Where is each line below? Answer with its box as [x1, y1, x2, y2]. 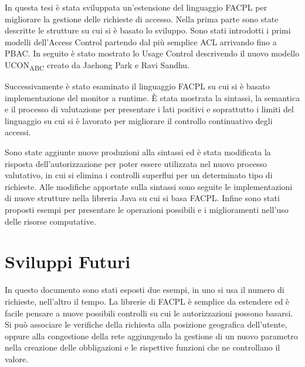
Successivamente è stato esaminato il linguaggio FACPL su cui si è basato [5, 80, 270, 92]
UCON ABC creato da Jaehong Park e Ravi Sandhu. [5, 58, 190, 72]
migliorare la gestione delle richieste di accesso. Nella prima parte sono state [5, 12, 279, 25]
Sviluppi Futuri [5, 249, 131, 273]
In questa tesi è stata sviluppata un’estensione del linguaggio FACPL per [5, 1, 267, 13]
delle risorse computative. [5, 215, 96, 227]
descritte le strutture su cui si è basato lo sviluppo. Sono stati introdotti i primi [5, 24, 291, 36]
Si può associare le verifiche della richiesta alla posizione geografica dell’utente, [5, 318, 287, 331]
